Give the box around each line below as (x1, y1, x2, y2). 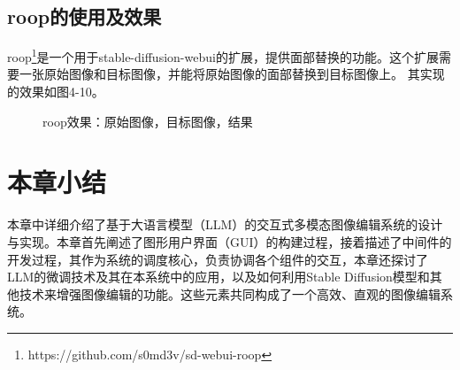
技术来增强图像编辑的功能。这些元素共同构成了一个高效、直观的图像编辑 (19, 284, 441, 303)
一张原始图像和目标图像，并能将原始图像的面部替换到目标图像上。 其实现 (19, 65, 445, 83)
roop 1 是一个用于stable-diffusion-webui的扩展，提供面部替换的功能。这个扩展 (7, 45, 439, 66)
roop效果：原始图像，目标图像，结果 (42, 112, 253, 130)
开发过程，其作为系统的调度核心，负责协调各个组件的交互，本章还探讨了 (7, 250, 428, 268)
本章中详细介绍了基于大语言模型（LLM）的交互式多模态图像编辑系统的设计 (7, 215, 443, 234)
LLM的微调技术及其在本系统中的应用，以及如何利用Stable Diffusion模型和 (7, 267, 430, 286)
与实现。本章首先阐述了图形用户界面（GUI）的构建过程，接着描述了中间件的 (7, 232, 452, 251)
